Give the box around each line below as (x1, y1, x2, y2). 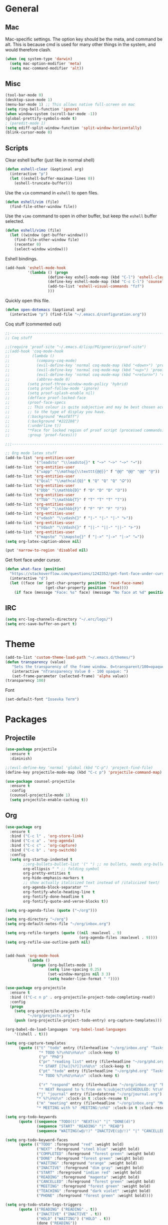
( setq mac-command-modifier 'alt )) (9, 65, 84, 70)
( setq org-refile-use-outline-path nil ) (5, 940, 91, 945)
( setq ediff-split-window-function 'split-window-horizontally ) (5, 125, 142, 130)
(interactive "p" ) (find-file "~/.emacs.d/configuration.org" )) (9, 312, 146, 317)
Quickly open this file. (5, 298, 50, 303)
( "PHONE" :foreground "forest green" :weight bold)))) (36, 1193, 153, 1199)
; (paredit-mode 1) (5, 120, 46, 125)
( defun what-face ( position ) (5, 567, 66, 572)
